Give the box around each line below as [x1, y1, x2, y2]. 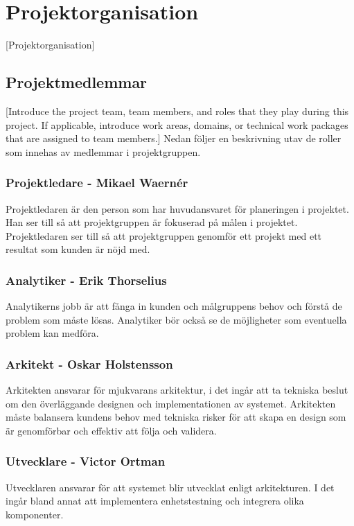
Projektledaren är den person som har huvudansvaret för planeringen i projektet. [6, 201, 349, 216]
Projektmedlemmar [6, 71, 148, 93]
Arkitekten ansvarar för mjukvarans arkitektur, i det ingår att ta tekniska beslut [6, 383, 348, 397]
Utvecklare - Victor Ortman [6, 453, 166, 470]
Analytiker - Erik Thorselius [6, 271, 167, 288]
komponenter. [6, 507, 64, 521]
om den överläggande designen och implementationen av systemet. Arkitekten [6, 396, 336, 410]
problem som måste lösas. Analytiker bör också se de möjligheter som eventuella [6, 312, 347, 326]
